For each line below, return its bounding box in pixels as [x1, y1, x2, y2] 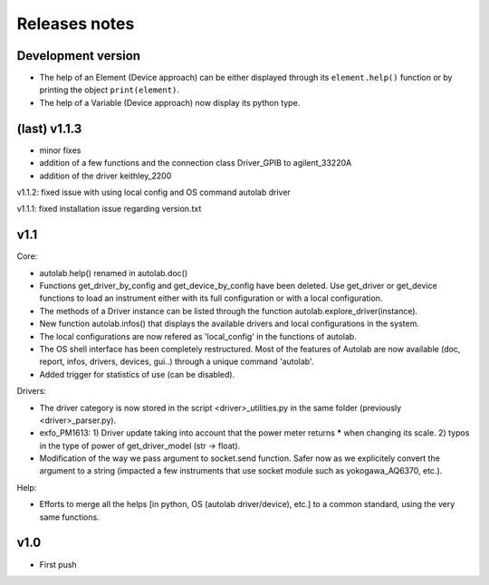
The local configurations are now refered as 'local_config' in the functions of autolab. [39, 331, 357, 341]
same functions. [39, 512, 100, 523]
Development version [16, 48, 140, 63]
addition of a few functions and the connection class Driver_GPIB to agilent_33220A [39, 158, 352, 168]
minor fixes [39, 145, 81, 156]
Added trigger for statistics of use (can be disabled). [39, 369, 235, 379]
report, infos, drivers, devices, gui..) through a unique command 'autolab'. [39, 356, 314, 367]
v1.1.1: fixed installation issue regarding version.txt [16, 204, 202, 215]
